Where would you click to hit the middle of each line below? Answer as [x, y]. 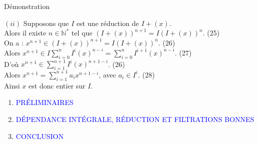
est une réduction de [108, 23]
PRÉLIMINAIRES [45, 102]
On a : [14, 42]
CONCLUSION [40, 136]
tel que [82, 33]
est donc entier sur [57, 85]
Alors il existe [25, 33]
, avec [107, 74]
